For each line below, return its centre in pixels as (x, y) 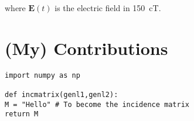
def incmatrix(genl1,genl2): (62, 95)
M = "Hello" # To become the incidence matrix (97, 104)
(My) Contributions (86, 48)
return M (22, 114)
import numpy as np (42, 75)
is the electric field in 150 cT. (108, 8)
